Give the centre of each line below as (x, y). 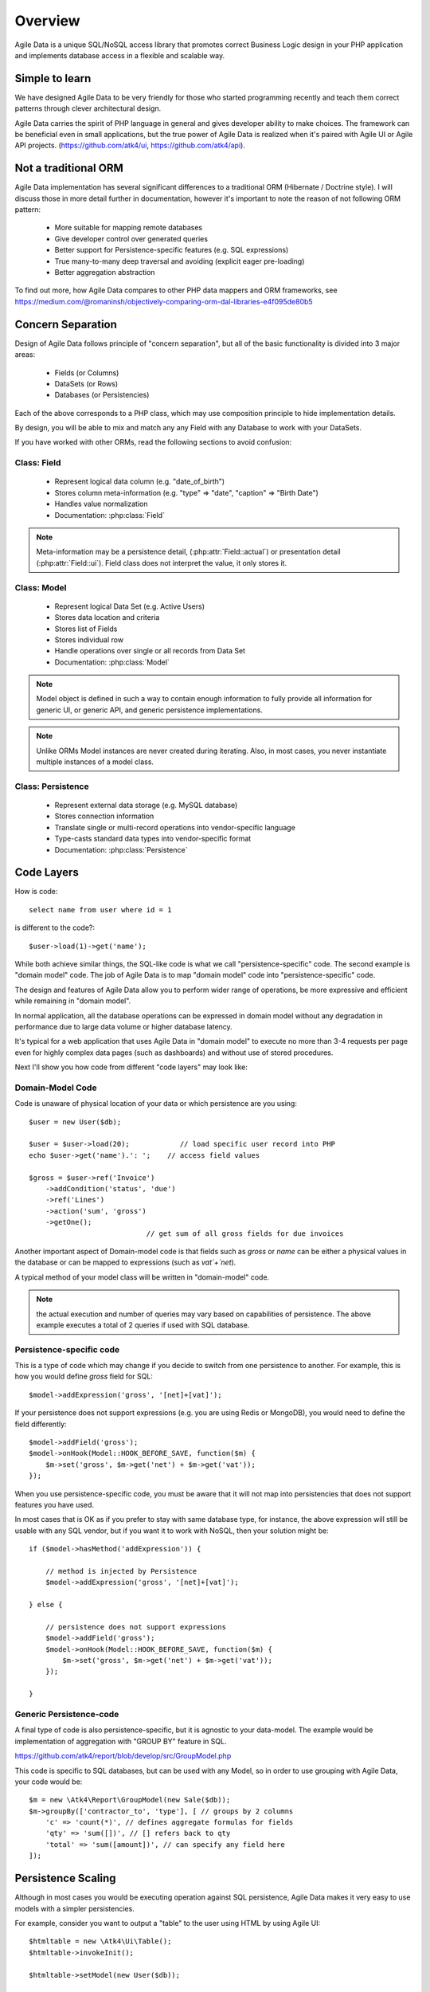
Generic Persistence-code (67, 1714)
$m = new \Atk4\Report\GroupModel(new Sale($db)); (130, 1800)
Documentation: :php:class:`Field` (109, 515)
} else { (46, 1605)
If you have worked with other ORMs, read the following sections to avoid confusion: (153, 442)
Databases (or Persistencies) (102, 395)
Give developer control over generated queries (131, 238)
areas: (25, 355)
